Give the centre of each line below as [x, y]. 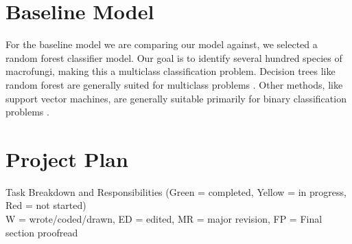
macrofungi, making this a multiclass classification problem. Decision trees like [171, 71]
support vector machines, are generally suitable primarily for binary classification [176, 98]
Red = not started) [46, 205]
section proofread [42, 232]
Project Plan [67, 158]
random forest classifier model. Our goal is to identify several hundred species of [174, 57]
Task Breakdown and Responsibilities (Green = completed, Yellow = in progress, [176, 191]
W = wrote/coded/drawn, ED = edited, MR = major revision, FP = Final [164, 219]
